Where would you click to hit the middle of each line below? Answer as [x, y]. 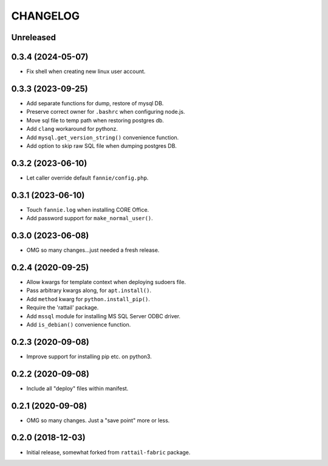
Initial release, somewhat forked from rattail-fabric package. [108, 452]
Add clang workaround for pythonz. [72, 129]
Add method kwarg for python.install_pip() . [88, 299]
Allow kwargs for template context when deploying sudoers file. [106, 282]
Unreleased [34, 37]
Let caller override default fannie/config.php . [87, 178]
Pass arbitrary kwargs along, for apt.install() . [89, 290]
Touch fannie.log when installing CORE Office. [88, 209]
